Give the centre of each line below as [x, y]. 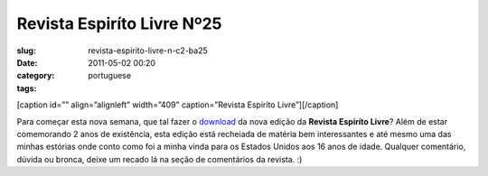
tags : [27, 88]
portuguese [109, 76]
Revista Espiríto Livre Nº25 [119, 23]
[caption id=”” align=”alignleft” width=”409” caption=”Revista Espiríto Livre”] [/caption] [178, 105]
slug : [26, 51]
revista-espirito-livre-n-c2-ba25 [148, 51]
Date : [27, 62]
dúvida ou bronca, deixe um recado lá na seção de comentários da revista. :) [160, 159]
